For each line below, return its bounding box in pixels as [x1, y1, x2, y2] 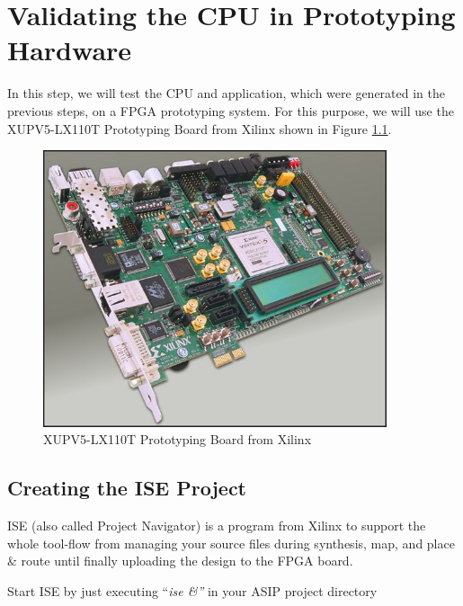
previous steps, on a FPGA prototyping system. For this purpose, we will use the [7, 101, 454, 120]
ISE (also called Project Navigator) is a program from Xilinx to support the [7, 516, 426, 535]
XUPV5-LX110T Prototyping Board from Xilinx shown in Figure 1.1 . [7, 119, 392, 138]
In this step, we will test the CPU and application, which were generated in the [7, 84, 445, 102]
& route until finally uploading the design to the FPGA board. [7, 551, 353, 570]
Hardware [7, 31, 132, 68]
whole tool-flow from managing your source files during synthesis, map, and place [7, 533, 455, 552]
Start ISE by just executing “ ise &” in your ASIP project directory [7, 581, 378, 600]
